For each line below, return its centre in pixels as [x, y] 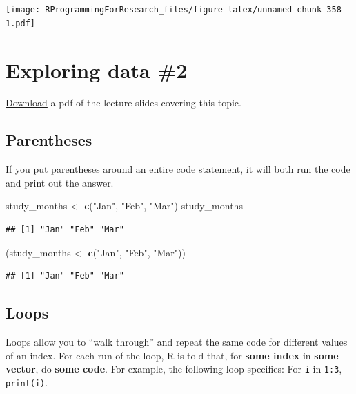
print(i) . [27, 382]
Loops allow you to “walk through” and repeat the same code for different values [177, 341]
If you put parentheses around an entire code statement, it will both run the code [178, 169]
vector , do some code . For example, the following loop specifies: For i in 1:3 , [174, 369]
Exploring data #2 [97, 69]
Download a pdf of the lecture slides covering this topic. [123, 103]
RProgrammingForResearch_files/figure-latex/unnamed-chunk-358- [196, 10]
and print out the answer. [60, 182]
